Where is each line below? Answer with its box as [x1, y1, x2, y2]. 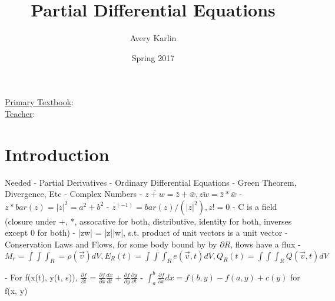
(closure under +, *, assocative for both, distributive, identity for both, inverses [5, 215, 292, 227]
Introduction [5, 142, 110, 166]
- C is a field [232, 200, 277, 212]
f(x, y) [5, 284, 28, 296]
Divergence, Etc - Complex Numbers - [5, 188, 142, 200]
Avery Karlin [130, 32, 177, 44]
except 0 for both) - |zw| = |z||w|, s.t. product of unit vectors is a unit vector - [5, 226, 288, 239]
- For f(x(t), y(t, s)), [5, 270, 78, 283]
